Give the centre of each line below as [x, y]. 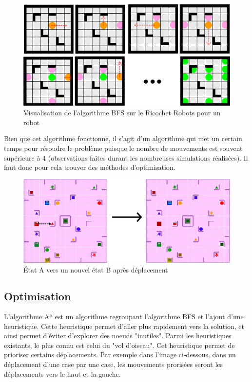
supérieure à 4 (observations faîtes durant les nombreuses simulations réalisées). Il [126, 157]
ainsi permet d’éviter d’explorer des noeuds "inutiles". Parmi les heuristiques [118, 336]
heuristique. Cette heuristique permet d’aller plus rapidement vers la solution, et [124, 326]
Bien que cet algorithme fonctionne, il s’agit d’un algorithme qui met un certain [123, 138]
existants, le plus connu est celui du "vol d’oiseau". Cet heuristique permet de [119, 345]
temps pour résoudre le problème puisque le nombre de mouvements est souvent [123, 148]
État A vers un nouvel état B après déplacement [96, 270]
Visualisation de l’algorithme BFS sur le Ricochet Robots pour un [122, 113]
